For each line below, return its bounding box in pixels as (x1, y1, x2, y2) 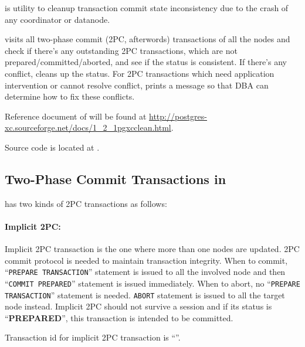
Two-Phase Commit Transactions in (5, 169, 226, 188)
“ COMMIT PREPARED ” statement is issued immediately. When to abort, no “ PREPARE (5, 277, 300, 289)
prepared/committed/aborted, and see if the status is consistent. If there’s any (5, 56, 287, 68)
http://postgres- (149, 110, 207, 122)
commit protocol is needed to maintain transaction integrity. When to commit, (5, 254, 288, 266)
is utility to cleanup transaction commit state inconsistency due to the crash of (5, 2, 289, 13)
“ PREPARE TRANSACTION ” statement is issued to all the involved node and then (5, 266, 286, 278)
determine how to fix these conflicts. (5, 90, 135, 103)
